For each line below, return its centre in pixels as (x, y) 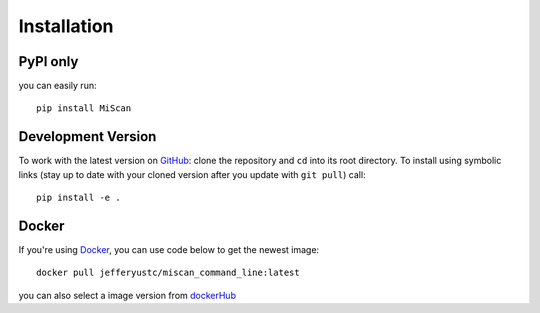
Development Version (87, 136)
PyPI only (48, 61)
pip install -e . (78, 198)
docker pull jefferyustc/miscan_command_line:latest (168, 273)
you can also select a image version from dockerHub (127, 295)
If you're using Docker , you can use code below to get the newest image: (169, 250)
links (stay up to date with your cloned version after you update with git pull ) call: (192, 174)
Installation (66, 26)
